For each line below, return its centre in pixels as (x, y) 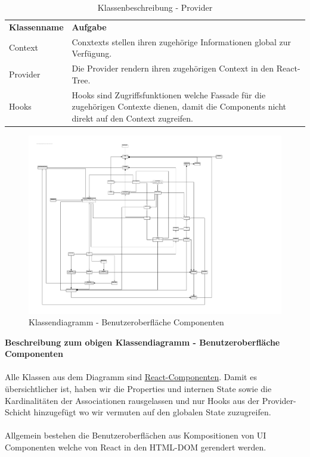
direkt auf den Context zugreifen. (133, 118)
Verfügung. (92, 53)
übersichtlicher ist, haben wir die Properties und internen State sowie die (138, 389)
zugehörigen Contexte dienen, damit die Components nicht (179, 106)
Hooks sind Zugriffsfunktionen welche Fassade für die (169, 94)
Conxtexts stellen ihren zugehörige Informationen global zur (181, 41)
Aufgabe (89, 27)
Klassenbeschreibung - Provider (155, 7)
